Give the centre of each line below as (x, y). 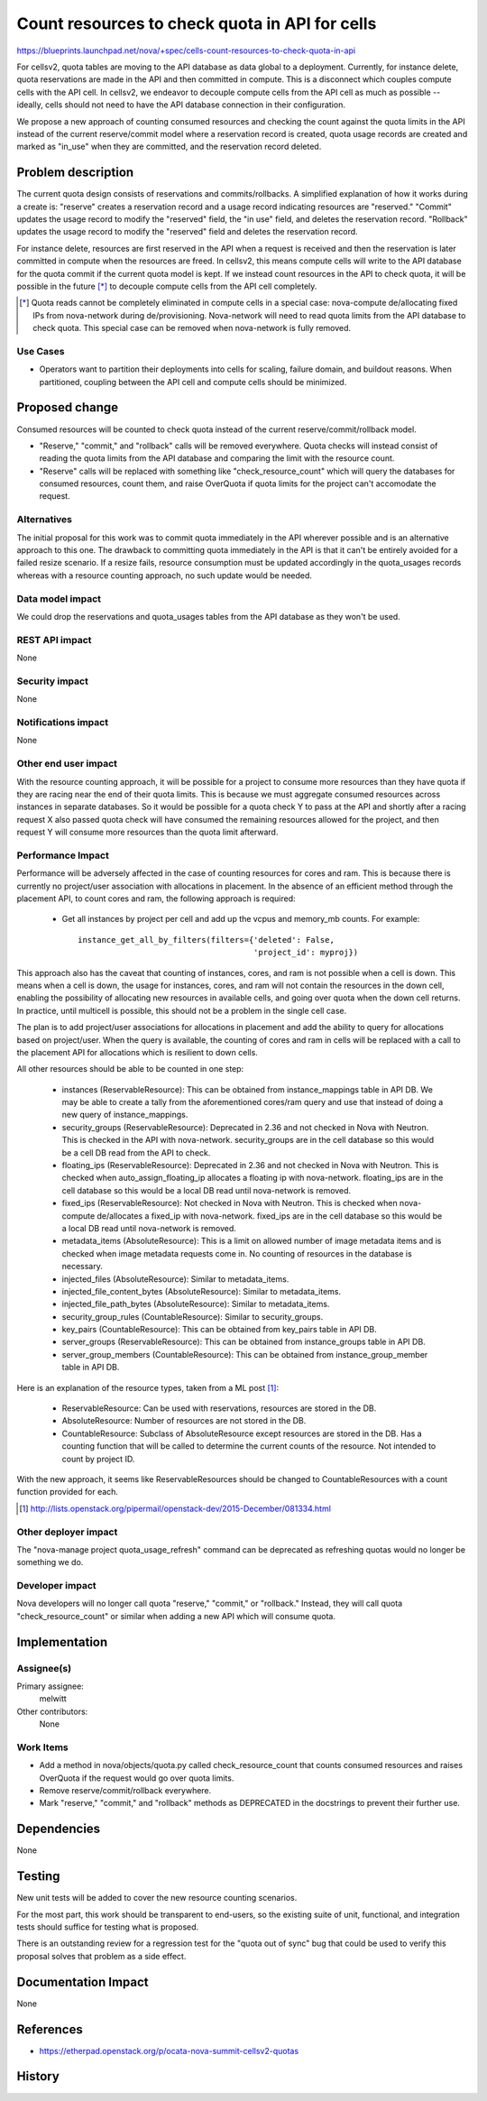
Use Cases (41, 351)
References (50, 2029)
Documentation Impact (83, 1981)
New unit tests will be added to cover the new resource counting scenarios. (157, 1898)
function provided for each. (68, 1492)
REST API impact (54, 640)
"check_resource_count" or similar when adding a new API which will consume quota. (176, 1616)
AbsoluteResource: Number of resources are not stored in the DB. (184, 1421)
